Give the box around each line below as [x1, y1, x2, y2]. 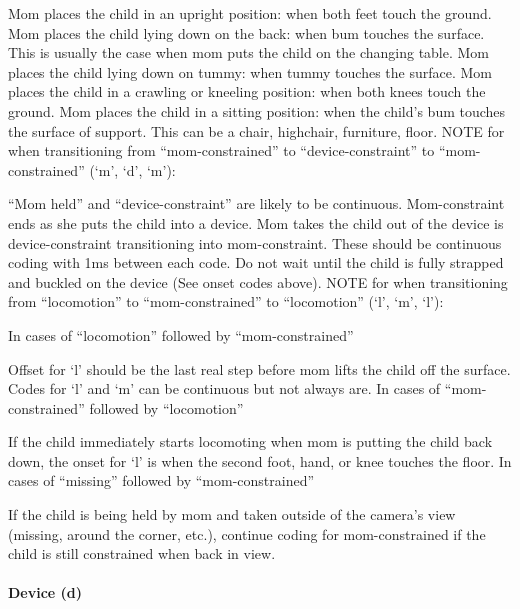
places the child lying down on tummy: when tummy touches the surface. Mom [8, 61, 493, 82]
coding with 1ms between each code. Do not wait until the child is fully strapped [8, 252, 504, 273]
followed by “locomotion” [89, 397, 244, 418]
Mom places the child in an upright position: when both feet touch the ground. [8, 3, 492, 23]
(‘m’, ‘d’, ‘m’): [89, 159, 176, 180]
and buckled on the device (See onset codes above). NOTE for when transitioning [8, 271, 508, 292]
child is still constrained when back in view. [8, 543, 276, 564]
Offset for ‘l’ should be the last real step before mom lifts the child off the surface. [8, 358, 511, 379]
